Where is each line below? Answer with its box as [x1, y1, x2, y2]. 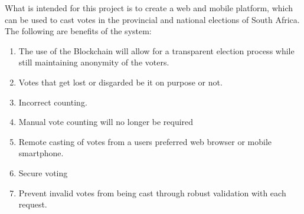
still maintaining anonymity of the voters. [18, 56, 169, 68]
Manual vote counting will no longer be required [18, 116, 194, 128]
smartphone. [18, 147, 64, 159]
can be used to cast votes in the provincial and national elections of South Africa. [5, 13, 300, 25]
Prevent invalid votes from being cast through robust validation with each [18, 186, 286, 199]
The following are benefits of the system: [5, 25, 152, 37]
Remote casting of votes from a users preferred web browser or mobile [18, 135, 272, 147]
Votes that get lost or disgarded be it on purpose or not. [18, 75, 223, 88]
